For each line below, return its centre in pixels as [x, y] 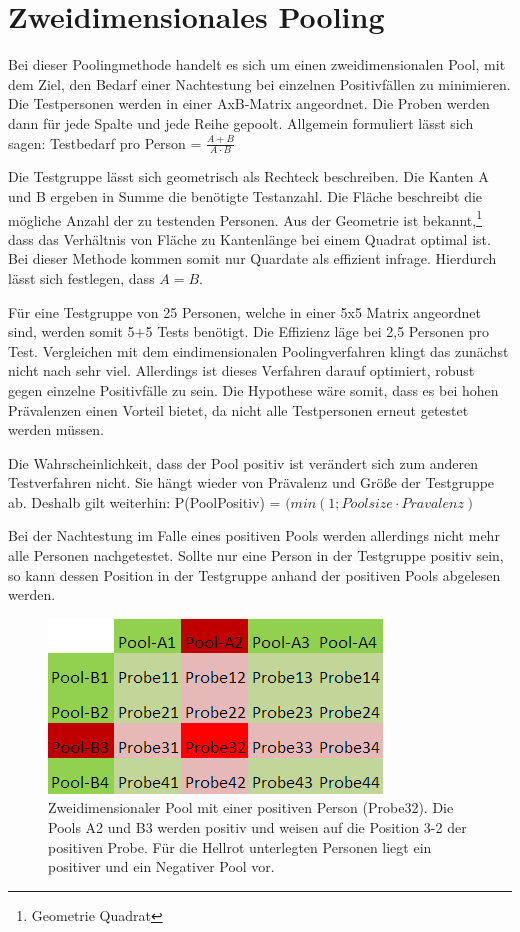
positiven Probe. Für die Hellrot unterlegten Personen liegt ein [240, 846]
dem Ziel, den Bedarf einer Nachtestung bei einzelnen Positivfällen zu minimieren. [259, 83]
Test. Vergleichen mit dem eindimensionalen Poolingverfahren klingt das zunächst [258, 350]
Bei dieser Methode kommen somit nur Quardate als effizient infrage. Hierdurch [252, 258]
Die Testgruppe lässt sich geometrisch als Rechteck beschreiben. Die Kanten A [248, 176]
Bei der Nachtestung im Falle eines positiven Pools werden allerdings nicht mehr [254, 535]
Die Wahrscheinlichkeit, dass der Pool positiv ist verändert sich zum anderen [243, 462]
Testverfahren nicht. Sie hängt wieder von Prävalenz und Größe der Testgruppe [251, 482]
